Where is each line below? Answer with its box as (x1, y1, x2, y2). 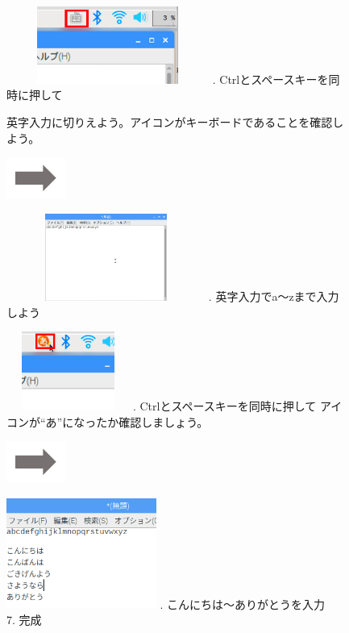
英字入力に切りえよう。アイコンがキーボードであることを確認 (6, 113, 333, 130)
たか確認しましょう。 (96, 413, 209, 430)
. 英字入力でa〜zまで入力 (208, 288, 339, 305)
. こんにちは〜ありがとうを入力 (160, 595, 325, 612)
